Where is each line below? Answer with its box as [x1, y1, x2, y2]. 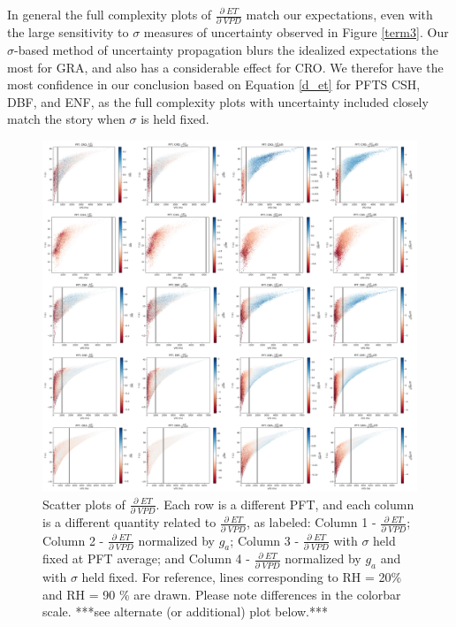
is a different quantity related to [42, 513, 217, 531]
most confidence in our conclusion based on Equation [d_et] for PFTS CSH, [7, 75, 421, 94]
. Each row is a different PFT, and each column [156, 494, 414, 513]
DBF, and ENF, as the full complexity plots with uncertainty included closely [7, 92, 429, 111]
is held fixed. [141, 110, 209, 128]
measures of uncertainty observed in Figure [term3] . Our [143, 23, 449, 42]
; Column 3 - [230, 531, 300, 549]
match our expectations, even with [246, 5, 433, 23]
